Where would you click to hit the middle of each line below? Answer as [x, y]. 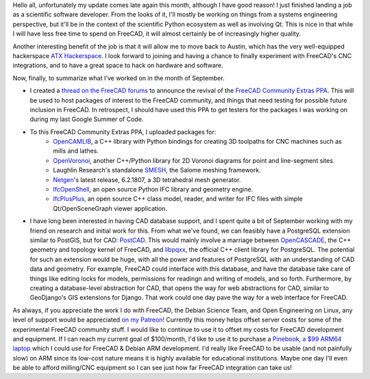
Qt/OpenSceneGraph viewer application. [110, 208]
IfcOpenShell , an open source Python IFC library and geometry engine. [153, 189]
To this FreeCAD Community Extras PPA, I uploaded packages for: [123, 132]
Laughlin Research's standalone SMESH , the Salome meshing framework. [157, 170]
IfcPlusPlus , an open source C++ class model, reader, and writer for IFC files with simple [178, 199]
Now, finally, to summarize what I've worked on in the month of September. [119, 78]
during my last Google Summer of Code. [87, 119]
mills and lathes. [76, 151]
